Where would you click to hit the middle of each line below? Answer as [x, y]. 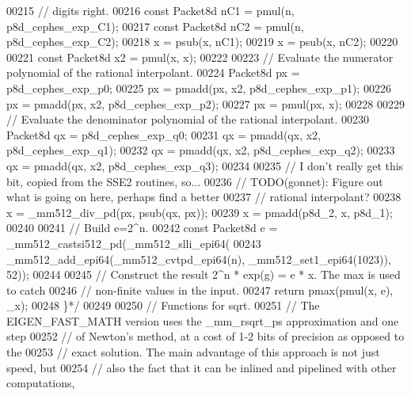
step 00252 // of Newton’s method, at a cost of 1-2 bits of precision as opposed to [205, 336]
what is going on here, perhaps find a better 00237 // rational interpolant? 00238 [204, 197]
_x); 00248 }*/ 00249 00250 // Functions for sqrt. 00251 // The [163, 305]
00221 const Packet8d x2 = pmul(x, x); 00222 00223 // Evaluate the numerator [200, 57]
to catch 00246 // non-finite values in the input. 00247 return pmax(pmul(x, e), [200, 289]
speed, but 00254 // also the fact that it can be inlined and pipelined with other [202, 367]
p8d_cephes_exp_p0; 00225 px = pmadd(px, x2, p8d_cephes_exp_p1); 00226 [199, 88]
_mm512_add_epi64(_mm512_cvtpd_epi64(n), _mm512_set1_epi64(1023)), [199, 259]
